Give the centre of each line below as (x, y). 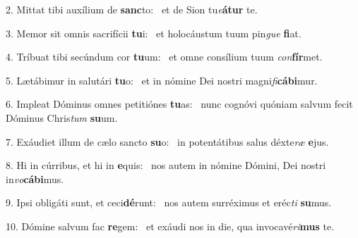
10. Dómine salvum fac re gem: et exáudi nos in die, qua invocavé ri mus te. (170, 226)
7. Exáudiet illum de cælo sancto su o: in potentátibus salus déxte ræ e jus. (167, 141)
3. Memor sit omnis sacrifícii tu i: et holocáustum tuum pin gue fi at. (154, 33)
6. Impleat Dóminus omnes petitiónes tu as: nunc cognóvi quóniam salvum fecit (179, 104)
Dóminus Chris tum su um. (62, 117)
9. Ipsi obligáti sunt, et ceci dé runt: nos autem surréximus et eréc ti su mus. (169, 202)
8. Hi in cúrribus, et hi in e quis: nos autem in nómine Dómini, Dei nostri (166, 165)
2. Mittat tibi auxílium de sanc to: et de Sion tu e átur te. (132, 9)
